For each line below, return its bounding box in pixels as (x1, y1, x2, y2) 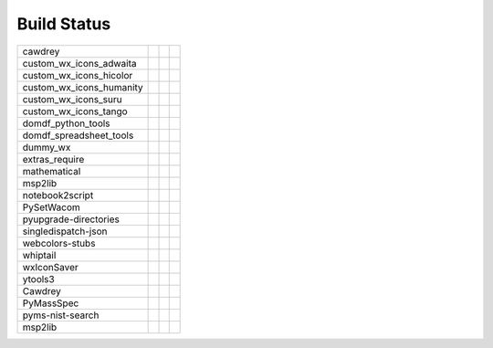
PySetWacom (22, 201, 81, 214)
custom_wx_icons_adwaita (22, 57, 137, 69)
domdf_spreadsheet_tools (22, 129, 134, 142)
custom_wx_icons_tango (22, 105, 128, 118)
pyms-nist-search (22, 309, 100, 322)
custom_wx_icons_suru (22, 92, 122, 105)
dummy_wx (22, 141, 71, 153)
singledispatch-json (22, 225, 108, 237)
